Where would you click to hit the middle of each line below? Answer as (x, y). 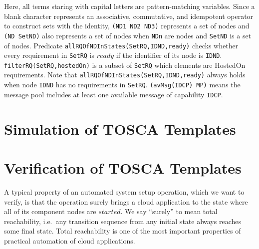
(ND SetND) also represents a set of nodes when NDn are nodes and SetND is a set (128, 35)
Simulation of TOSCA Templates (120, 128)
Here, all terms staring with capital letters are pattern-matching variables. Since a (129, 6)
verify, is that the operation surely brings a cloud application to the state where (126, 201)
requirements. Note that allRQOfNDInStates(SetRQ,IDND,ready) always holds (125, 75)
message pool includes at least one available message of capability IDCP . (114, 94)
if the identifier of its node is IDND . (169, 55)
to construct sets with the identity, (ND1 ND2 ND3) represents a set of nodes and (127, 26)
